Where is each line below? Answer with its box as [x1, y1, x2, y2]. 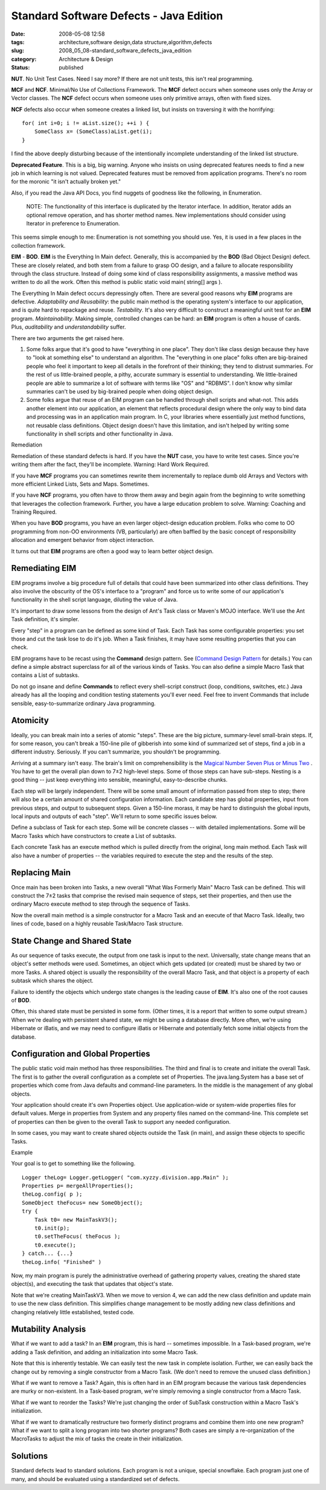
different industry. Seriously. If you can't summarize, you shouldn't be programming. [11, 748, 221, 755]
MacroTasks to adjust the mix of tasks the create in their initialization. [11, 1435, 184, 1442]
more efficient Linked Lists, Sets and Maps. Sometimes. [11, 480, 150, 488]
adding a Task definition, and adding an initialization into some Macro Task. [11, 1348, 199, 1356]
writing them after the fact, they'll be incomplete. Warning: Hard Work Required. [11, 461, 209, 468]
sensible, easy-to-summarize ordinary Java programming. [11, 700, 156, 707]
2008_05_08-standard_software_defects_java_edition [59, 47, 192, 54]
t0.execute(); [34, 1242, 77, 1248]
